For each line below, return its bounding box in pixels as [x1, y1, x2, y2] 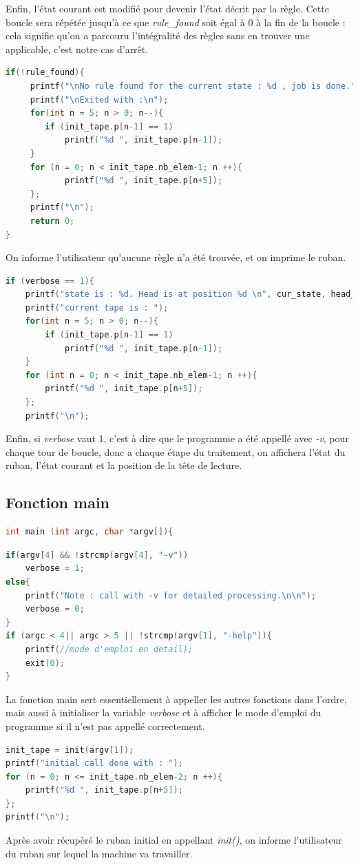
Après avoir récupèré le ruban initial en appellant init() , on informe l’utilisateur [6, 833, 342, 847]
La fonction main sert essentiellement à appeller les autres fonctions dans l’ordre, [6, 691, 347, 706]
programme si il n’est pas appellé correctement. [6, 718, 205, 733]
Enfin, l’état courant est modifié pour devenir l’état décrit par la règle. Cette [6, 1, 329, 15]
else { [6, 576, 30, 587]
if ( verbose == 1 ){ [6, 275, 94, 286]
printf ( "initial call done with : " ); [6, 758, 183, 769]
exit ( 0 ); [25, 658, 65, 668]
